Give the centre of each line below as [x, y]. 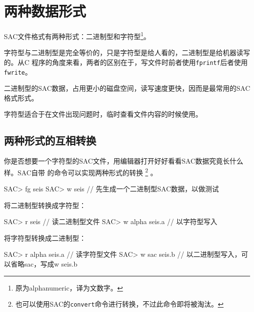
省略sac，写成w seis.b [44, 264]
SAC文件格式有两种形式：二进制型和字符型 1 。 [77, 35]
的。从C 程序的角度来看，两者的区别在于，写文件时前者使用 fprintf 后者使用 [126, 62]
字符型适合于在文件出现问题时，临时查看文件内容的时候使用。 [103, 114]
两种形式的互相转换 [50, 140]
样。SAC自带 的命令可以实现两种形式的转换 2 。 [81, 171]
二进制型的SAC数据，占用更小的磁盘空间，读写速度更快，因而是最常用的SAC [127, 88]
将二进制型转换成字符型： [45, 205]
